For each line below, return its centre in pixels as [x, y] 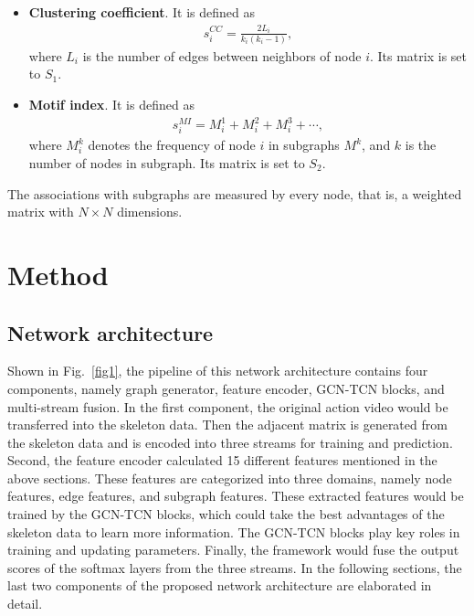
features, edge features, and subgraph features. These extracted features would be [236, 496]
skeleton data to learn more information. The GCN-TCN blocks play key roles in [234, 531]
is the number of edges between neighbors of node [222, 55]
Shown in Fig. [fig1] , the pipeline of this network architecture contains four [218, 371]
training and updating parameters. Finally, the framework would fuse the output [233, 550]
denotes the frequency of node [172, 145]
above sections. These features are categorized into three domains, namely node [230, 478]
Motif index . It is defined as [111, 105]
